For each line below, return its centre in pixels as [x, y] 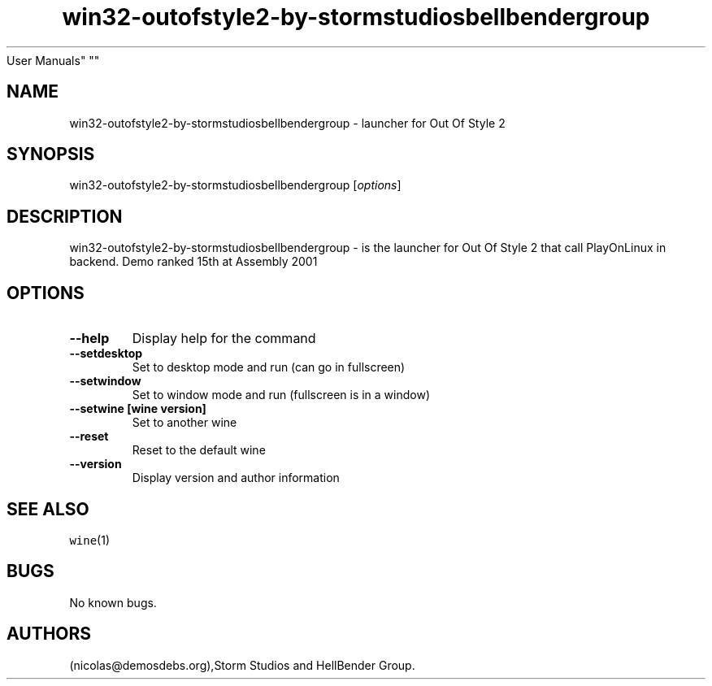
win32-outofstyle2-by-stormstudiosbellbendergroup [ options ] [235, 185]
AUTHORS [49, 634]
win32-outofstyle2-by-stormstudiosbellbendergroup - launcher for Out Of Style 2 [287, 123]
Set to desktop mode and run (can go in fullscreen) [269, 367]
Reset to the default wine [199, 450]
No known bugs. [113, 602]
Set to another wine [185, 423]
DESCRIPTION [65, 216]
